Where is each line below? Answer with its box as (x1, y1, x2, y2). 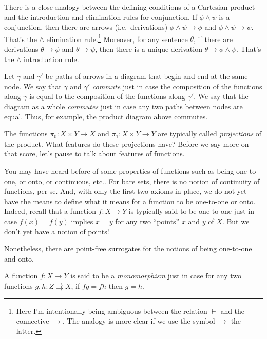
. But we (222, 215, 250, 226)
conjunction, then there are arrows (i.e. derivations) (4, 22, 168, 32)
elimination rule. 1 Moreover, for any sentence (46, 32, 188, 44)
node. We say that (4, 81, 62, 91)
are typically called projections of (158, 128, 262, 139)
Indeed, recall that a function (4, 206, 96, 216)
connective (16, 315, 49, 326)
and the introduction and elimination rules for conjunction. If (4, 11, 197, 22)
